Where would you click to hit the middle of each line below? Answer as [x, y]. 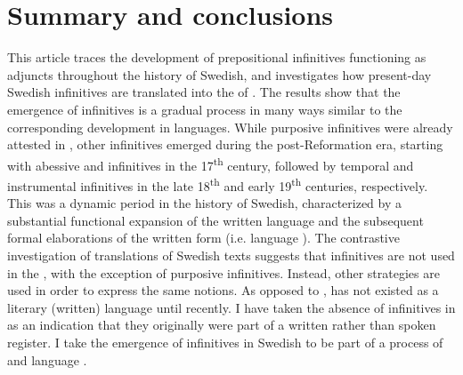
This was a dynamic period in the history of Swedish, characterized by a [205, 203]
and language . [47, 359]
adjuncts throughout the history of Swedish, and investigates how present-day [219, 74]
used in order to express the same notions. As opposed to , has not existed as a [223, 290]
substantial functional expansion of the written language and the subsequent [215, 220]
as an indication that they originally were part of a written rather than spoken [222, 325]
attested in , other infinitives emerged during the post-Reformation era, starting [225, 144]
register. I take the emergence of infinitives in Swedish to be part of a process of [225, 342]
